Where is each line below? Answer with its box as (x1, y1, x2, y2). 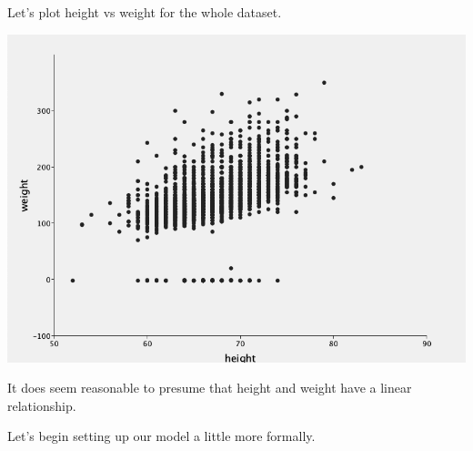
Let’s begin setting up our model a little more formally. (7, 426, 316, 446)
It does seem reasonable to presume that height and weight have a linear (7, 378, 412, 397)
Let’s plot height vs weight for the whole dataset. (7, 3, 282, 21)
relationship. (7, 395, 76, 415)
